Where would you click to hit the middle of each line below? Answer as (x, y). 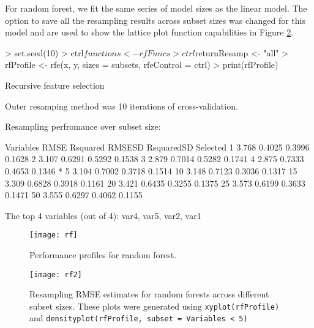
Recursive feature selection (55, 85)
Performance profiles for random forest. (103, 254)
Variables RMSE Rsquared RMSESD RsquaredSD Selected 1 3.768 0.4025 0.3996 (157, 147)
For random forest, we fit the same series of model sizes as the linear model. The (156, 8)
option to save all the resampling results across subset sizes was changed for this (155, 20)
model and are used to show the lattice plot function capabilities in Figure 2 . (149, 32)
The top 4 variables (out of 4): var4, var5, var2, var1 (103, 215)
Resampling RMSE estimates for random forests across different (149, 294)
